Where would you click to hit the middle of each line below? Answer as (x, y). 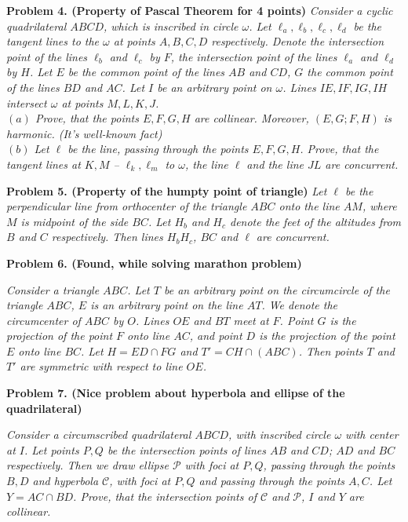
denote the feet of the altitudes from (315, 221)
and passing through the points (272, 481)
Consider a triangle (53, 289)
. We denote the (300, 305)
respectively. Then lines (107, 237)
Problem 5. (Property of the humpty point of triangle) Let (167, 190)
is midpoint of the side (75, 221)
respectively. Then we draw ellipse (87, 465)
